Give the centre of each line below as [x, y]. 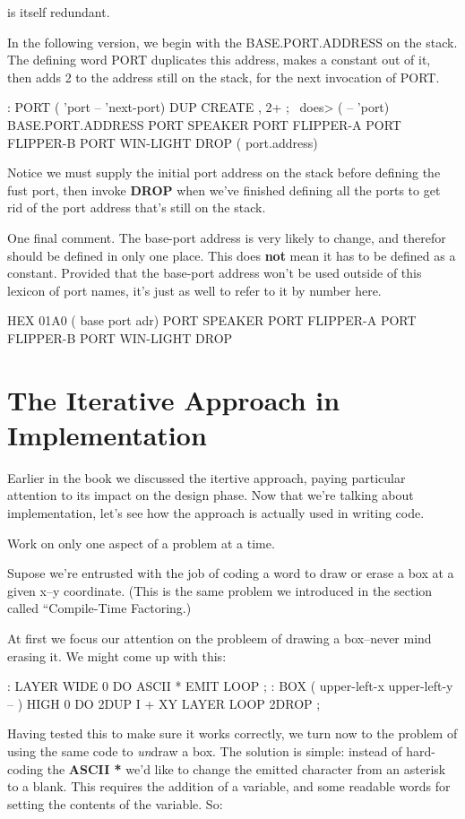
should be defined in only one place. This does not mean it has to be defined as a [232, 255]
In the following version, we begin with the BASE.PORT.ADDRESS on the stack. [232, 42]
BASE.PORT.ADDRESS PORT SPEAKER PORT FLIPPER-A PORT [204, 124]
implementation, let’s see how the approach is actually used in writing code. [216, 513]
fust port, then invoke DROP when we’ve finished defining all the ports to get [224, 190]
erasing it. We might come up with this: [117, 655]
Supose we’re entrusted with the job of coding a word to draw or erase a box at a [231, 573]
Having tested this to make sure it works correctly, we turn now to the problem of [232, 733]
